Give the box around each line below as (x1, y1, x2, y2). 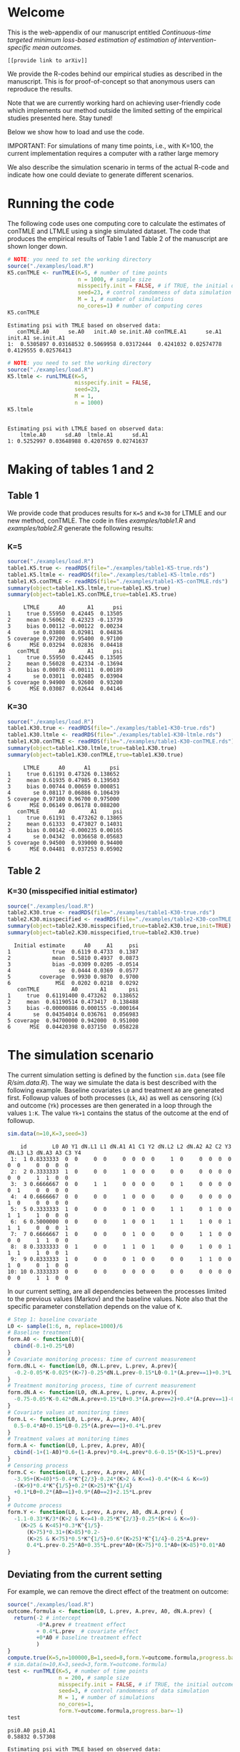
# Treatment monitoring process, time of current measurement (7, 1382, 196, 1390)
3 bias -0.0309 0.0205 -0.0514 (7, 961, 139, 968)
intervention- (178, 35, 216, 44)
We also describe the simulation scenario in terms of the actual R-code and (7, 162, 229, 172)
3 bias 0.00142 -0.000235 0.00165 (7, 826, 123, 833)
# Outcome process (7, 1502, 62, 1509)
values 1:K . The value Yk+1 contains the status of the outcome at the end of (7, 1109, 229, 1117)
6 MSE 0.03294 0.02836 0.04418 (7, 641, 123, 649)
